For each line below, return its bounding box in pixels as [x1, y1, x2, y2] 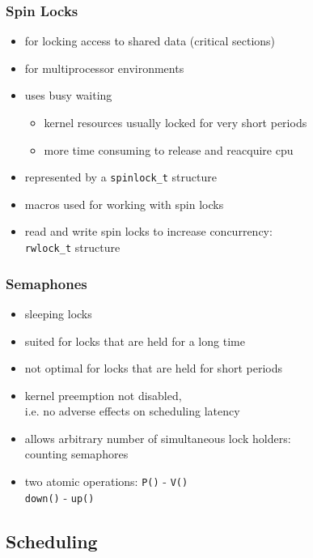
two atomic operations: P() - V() [24, 473, 188, 490]
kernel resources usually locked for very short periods [44, 114, 307, 130]
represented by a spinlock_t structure [24, 168, 217, 185]
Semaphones [6, 273, 87, 293]
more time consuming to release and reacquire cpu [44, 141, 294, 158]
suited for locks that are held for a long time [24, 332, 245, 349]
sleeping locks [24, 305, 92, 322]
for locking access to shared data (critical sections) [24, 32, 276, 49]
